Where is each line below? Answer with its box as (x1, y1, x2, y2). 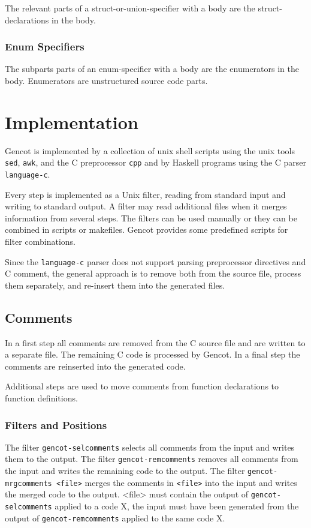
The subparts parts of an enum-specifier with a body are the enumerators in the (5, 62, 300, 75)
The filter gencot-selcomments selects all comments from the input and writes (5, 440, 295, 453)
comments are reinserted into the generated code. (5, 359, 186, 372)
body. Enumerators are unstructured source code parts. (5, 74, 208, 86)
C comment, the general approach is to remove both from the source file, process (5, 267, 301, 280)
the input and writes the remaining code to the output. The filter (5, 464, 245, 477)
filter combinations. (5, 235, 76, 247)
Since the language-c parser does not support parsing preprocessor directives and (5, 255, 306, 268)
